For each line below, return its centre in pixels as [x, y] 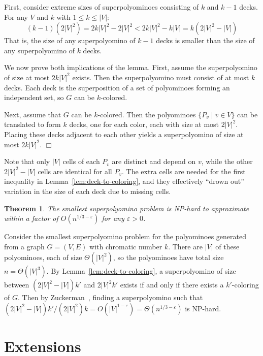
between [17, 285]
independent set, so [34, 97]
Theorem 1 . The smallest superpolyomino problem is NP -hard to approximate [127, 208]
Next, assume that [33, 114]
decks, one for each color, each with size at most [144, 124]
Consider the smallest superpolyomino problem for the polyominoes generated [125, 236]
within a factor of [31, 218]
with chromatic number [126, 246]
